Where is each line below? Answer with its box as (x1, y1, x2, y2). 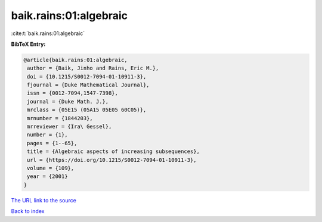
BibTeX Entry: (11, 40, 46, 48)
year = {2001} (27, 173, 68, 180)
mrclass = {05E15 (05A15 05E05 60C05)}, (27, 107, 147, 113)
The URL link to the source (11, 196, 77, 204)
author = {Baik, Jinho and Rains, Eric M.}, (27, 65, 159, 71)
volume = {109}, (27, 165, 75, 171)
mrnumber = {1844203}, (27, 115, 94, 121)
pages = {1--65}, (27, 140, 78, 146)
